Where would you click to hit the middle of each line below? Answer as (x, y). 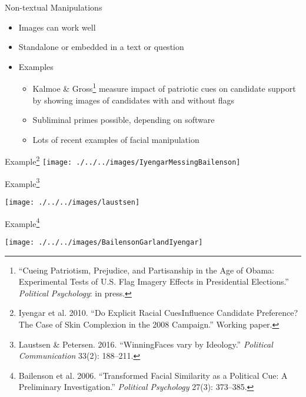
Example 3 (22, 182)
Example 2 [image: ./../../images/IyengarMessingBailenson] (123, 161)
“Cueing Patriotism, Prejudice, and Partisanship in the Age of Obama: (146, 270)
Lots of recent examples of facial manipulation (116, 139)
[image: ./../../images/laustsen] (72, 202)
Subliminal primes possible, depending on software (124, 120)
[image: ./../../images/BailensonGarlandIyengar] (104, 242)
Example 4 (22, 222)
